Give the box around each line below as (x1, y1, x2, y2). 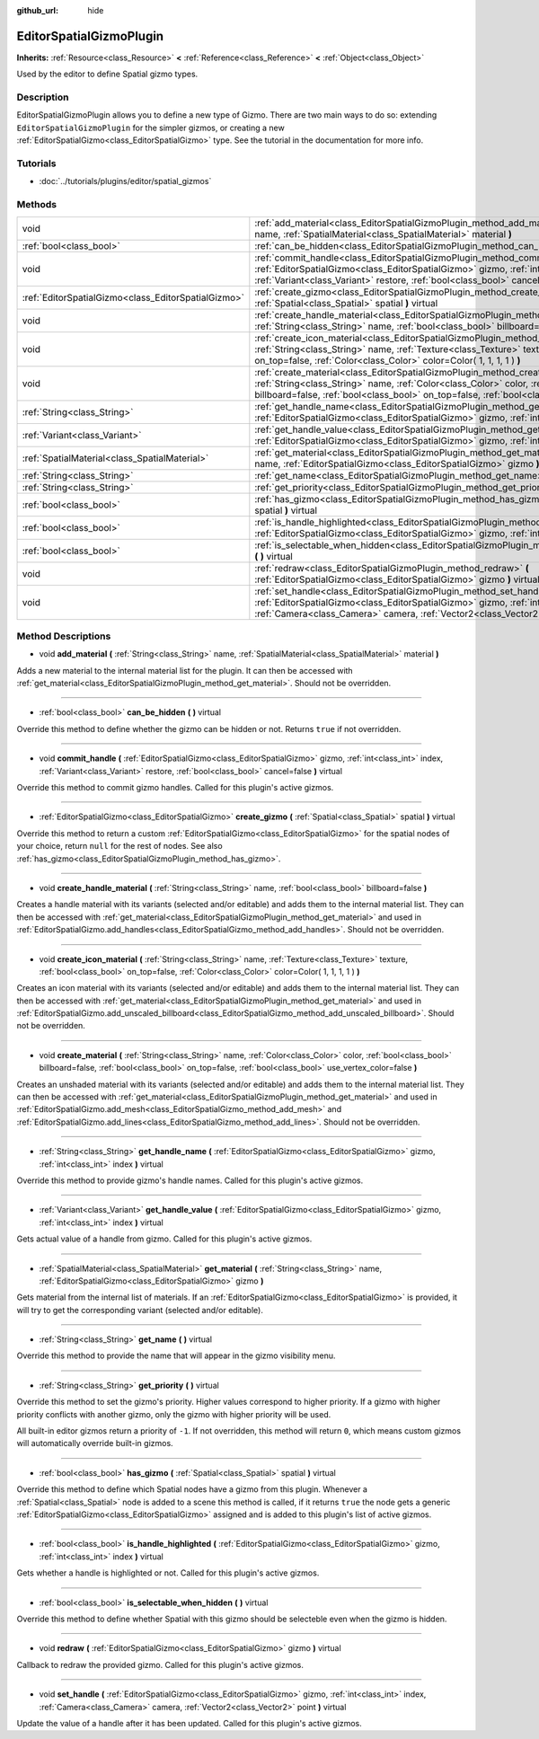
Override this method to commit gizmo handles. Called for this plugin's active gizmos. (16, 781, 334, 792)
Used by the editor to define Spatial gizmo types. (16, 68, 199, 80)
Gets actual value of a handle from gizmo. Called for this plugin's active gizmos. (16, 1233, 313, 1244)
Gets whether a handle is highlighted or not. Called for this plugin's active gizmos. (16, 1567, 320, 1578)
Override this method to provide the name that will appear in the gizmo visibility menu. (16, 1350, 336, 1361)
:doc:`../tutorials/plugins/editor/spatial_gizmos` (39, 176, 212, 187)
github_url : (16, 5, 58, 15)
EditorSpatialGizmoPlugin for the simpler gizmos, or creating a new (16, 122, 285, 133)
